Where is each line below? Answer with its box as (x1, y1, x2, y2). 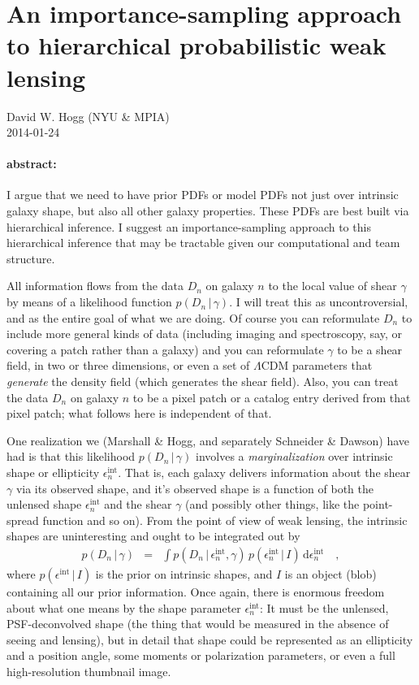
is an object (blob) (284, 565, 377, 582)
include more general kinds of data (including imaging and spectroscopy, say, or (6, 325, 403, 342)
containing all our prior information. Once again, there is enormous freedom (6, 583, 385, 600)
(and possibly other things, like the (185, 496, 360, 513)
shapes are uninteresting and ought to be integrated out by (6, 527, 300, 544)
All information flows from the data (6, 277, 184, 294)
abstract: (6, 155, 57, 172)
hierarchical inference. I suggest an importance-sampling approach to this (6, 218, 371, 235)
